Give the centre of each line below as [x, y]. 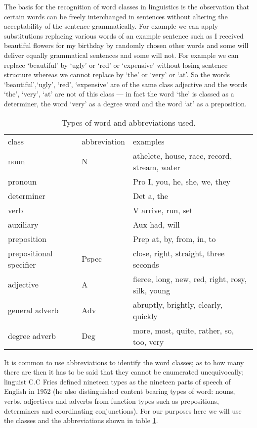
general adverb [33, 310]
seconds [146, 264]
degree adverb [32, 336]
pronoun [22, 181]
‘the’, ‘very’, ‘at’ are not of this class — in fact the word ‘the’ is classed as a [119, 94]
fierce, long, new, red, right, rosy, [190, 279]
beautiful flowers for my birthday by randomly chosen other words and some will [126, 45]
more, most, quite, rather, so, [183, 330]
